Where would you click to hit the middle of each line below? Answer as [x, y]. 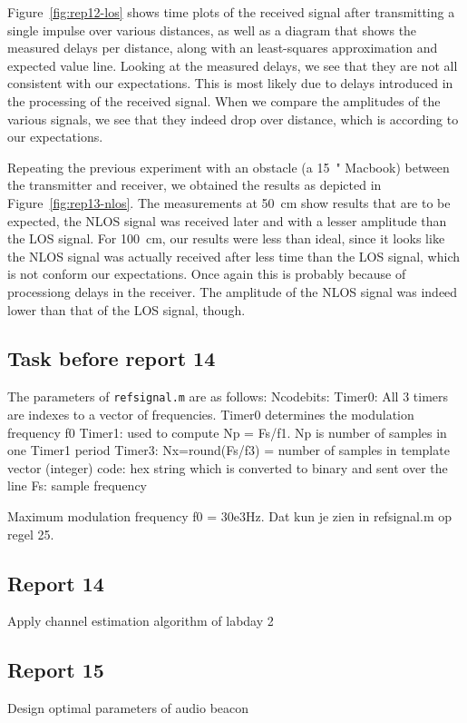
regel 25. [31, 534]
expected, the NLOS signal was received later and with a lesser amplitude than [227, 220]
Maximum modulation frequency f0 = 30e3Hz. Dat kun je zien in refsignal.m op [229, 515]
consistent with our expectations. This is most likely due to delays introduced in [230, 83]
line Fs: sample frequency [77, 485]
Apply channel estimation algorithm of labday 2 [141, 621]
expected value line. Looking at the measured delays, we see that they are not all [233, 65]
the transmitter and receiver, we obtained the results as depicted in [195, 185]
